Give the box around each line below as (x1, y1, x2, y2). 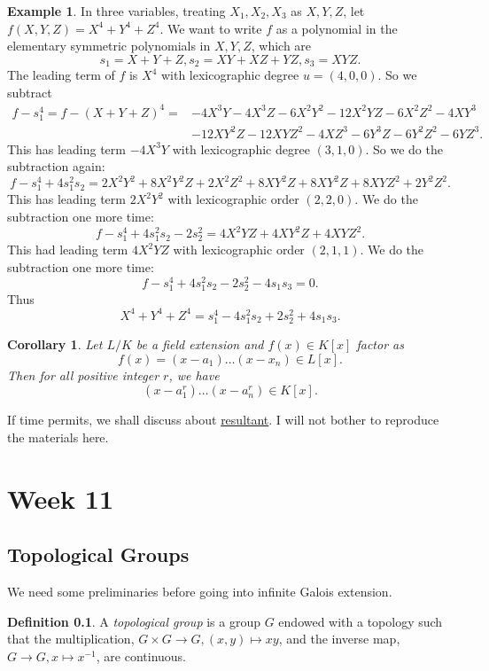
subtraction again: (7, 157, 105, 176)
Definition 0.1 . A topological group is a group (7, 612, 260, 630)
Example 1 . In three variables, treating (7, 2, 226, 20)
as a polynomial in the (276, 19, 398, 37)
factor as (356, 335, 404, 353)
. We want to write (159, 19, 262, 37)
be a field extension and (136, 335, 264, 353)
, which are (251, 36, 312, 55)
